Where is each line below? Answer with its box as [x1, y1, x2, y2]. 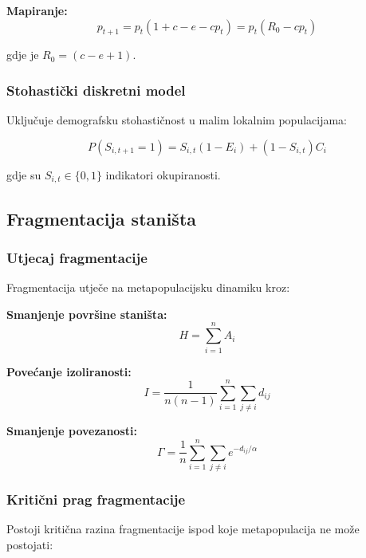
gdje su [6, 166, 41, 183]
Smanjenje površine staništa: [6, 305, 167, 322]
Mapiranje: [6, 2, 68, 18]
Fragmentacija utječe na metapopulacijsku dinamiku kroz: [6, 279, 290, 296]
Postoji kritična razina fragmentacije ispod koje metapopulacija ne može [6, 521, 360, 537]
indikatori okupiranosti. [105, 166, 221, 183]
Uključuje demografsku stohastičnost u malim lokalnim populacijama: [6, 112, 347, 128]
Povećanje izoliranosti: [6, 363, 132, 379]
